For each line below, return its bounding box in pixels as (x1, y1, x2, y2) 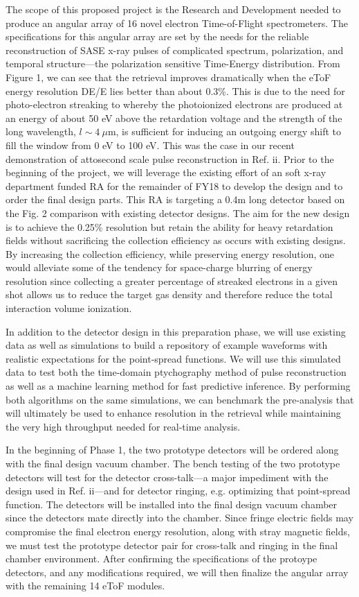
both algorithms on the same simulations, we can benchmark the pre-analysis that (6, 392, 354, 406)
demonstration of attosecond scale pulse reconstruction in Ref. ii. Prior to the (6, 151, 334, 166)
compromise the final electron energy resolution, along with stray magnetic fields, (6, 524, 350, 538)
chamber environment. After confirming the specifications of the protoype (6, 551, 317, 566)
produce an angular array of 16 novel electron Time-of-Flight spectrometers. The (6, 15, 348, 30)
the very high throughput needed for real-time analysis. (6, 419, 241, 433)
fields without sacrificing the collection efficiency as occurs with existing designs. (6, 233, 346, 248)
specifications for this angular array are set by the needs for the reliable (6, 29, 309, 44)
